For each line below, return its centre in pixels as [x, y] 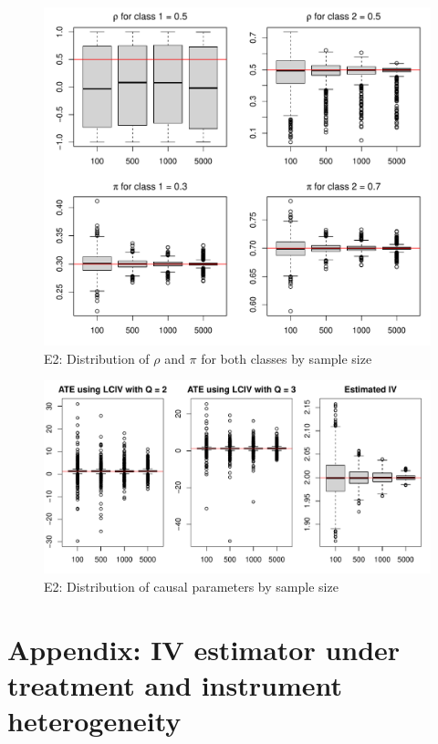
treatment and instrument [175, 684]
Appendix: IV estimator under [204, 649]
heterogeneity [94, 720]
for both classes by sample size [287, 358]
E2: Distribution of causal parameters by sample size [191, 586]
